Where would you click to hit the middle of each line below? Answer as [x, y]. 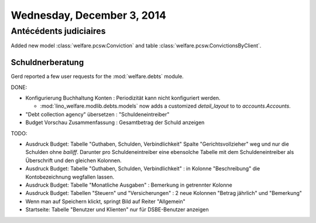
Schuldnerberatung [47, 62]
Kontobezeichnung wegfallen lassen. [70, 177]
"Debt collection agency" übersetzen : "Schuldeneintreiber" [97, 114]
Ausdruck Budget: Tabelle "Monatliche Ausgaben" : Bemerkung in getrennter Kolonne [129, 185]
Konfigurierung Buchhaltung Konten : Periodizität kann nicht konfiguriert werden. [123, 98]
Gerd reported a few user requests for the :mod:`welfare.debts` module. [97, 77]
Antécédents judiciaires [58, 31]
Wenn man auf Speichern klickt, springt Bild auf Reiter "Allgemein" [105, 201]
